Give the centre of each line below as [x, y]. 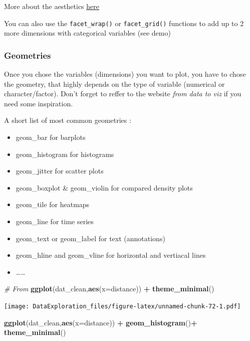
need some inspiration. [39, 103]
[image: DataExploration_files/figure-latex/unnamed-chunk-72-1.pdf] [122, 306]
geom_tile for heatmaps [53, 204]
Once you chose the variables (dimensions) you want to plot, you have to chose [125, 74]
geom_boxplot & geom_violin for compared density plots [104, 187]
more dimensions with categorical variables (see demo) [87, 33]
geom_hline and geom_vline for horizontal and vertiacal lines [111, 255]
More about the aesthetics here [52, 6]
